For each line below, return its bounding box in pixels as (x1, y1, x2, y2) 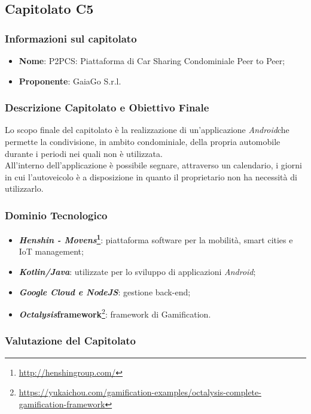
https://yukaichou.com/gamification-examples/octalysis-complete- (19, 386, 261, 398)
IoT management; (19, 245, 84, 258)
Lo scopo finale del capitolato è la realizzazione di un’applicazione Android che (5, 123, 289, 136)
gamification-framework (19, 397, 105, 410)
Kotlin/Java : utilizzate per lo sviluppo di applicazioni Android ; (19, 265, 256, 278)
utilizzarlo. (5, 182, 44, 195)
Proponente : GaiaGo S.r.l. (19, 74, 121, 87)
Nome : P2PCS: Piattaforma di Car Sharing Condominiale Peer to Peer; (19, 55, 285, 67)
